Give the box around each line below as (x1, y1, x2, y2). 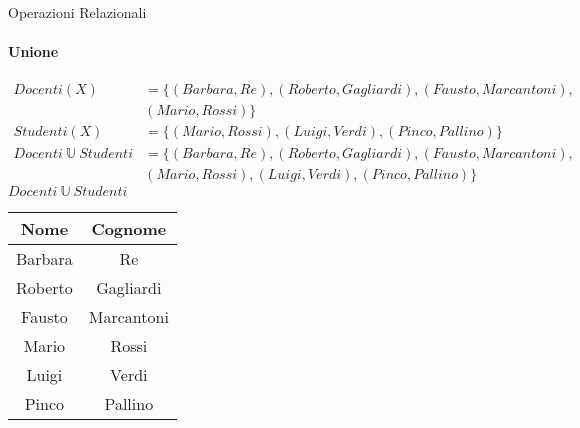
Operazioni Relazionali (8, 2, 147, 22)
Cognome (91, 216, 167, 240)
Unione (8, 41, 59, 62)
